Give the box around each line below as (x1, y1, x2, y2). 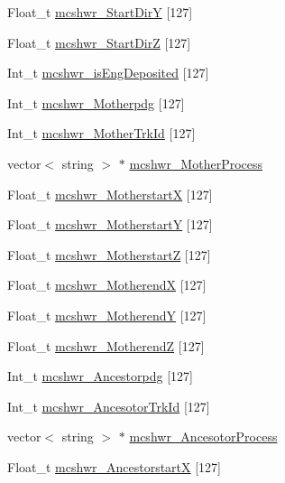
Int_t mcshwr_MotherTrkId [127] (7, 124, 196, 143)
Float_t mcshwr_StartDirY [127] (7, 3, 193, 21)
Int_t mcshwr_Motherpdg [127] (7, 93, 185, 112)
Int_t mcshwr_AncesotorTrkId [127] (7, 396, 210, 415)
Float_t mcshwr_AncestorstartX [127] (7, 457, 221, 476)
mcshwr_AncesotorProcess (129, 427, 278, 446)
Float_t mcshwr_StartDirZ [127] (7, 33, 191, 51)
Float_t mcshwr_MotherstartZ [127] (7, 245, 211, 264)
